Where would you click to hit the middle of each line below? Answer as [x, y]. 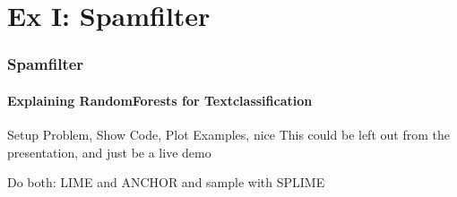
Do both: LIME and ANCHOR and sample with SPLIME [166, 182]
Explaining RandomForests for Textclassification [160, 100]
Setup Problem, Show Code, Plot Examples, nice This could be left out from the [228, 135]
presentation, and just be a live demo [109, 152]
